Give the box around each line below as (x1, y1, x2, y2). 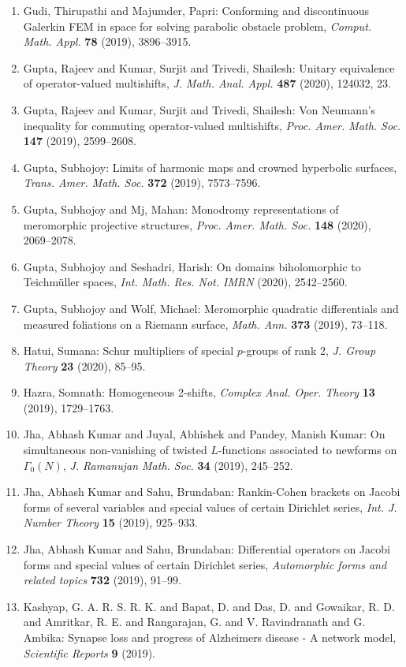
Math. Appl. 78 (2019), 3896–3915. (23, 33, 192, 50)
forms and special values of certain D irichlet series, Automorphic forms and (23, 556, 387, 572)
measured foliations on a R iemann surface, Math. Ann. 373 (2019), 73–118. (23, 315, 388, 332)
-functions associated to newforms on (218, 442, 397, 458)
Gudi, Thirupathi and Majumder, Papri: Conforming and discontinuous (23, 2, 370, 18)
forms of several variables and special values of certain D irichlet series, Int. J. (23, 498, 397, 515)
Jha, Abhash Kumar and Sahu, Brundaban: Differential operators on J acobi (23, 541, 390, 557)
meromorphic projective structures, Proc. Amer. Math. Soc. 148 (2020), (23, 216, 371, 233)
